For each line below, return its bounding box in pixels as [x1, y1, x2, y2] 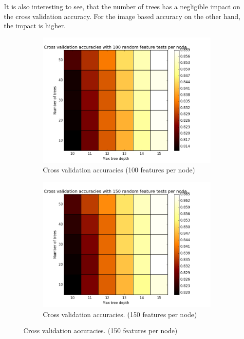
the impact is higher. [4, 20, 66, 31]
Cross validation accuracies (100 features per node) [43, 165, 195, 175]
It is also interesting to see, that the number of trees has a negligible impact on [4, 1, 241, 11]
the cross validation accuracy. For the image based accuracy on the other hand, [4, 11, 241, 21]
